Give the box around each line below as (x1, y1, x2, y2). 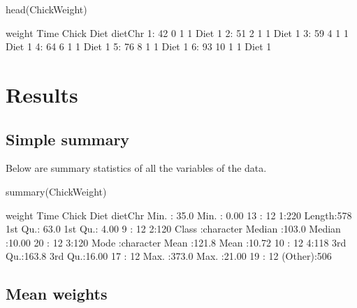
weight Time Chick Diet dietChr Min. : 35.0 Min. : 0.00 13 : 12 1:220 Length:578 (6, 207, 352, 222)
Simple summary (6, 128, 130, 149)
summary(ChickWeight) (6, 184, 107, 198)
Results (6, 80, 78, 108)
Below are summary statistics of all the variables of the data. (6, 161, 267, 175)
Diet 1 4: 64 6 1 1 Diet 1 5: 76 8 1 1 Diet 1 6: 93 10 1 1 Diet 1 (6, 39, 272, 54)
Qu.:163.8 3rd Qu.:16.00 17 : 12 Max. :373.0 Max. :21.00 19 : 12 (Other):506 (6, 249, 332, 263)
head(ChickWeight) (6, 2, 87, 16)
